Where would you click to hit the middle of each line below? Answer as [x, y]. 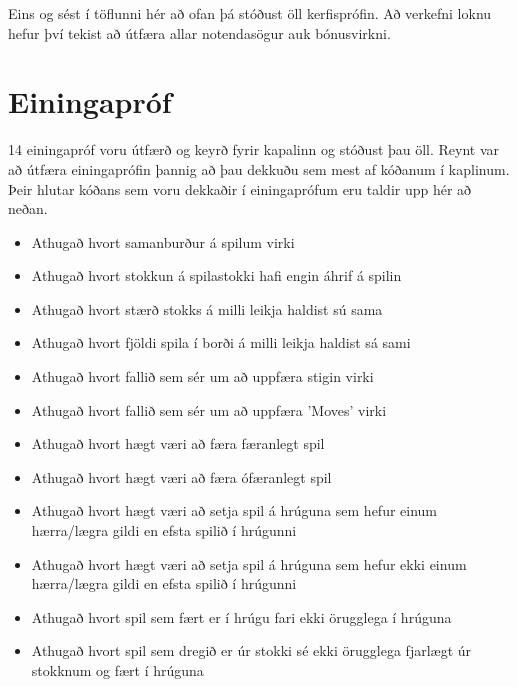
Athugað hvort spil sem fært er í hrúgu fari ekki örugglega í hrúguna [241, 616]
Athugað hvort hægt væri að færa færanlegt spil [178, 443]
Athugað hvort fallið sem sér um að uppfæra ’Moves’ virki [209, 409]
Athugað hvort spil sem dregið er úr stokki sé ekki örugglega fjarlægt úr [251, 650]
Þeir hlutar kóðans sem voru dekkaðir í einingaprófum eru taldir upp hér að [240, 188]
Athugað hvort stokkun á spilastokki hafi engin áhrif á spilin [216, 275]
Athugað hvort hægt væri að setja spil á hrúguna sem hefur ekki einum [249, 563]
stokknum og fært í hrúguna [117, 670]
